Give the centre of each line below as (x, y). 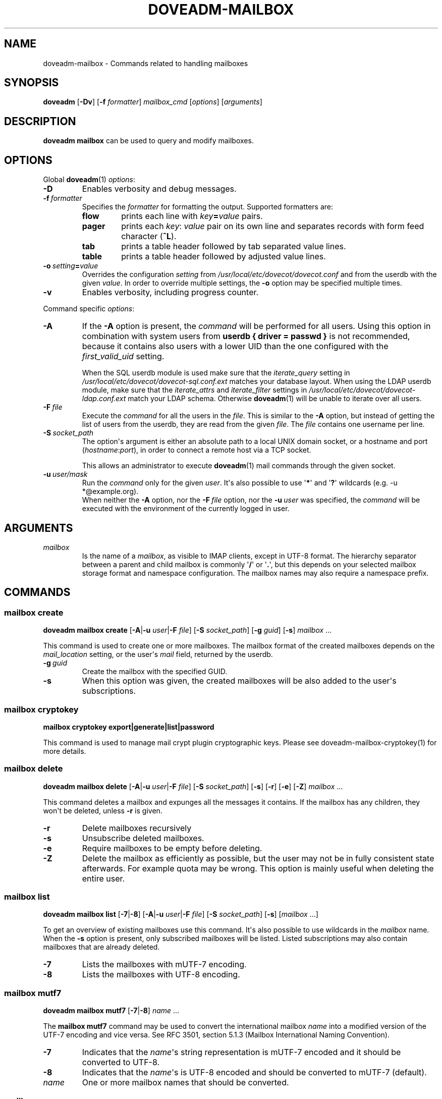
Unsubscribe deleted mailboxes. (143, 838)
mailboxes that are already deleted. (101, 947)
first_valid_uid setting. (123, 356)
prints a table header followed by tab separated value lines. (234, 246)
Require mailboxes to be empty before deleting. (172, 848)
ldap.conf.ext (104, 399)
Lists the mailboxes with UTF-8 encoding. (161, 975)
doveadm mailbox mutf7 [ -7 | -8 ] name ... (111, 1011)
